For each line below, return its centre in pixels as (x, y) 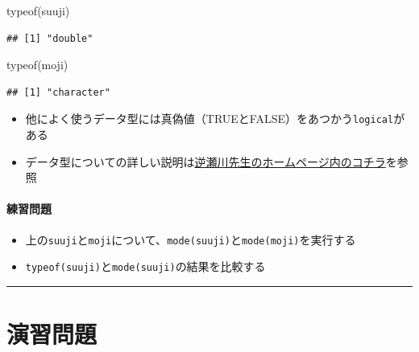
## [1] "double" (50, 38)
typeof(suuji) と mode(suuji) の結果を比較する (145, 266)
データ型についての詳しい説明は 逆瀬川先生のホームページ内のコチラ (205, 161)
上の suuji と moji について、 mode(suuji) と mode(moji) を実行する (191, 239)
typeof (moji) (37, 65)
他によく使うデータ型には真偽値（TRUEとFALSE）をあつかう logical (209, 119)
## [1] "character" (58, 92)
